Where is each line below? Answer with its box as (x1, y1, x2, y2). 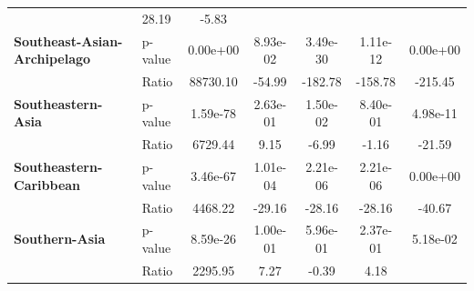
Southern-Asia (14, 229, 106, 248)
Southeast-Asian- (14, 31, 123, 50)
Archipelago (14, 49, 91, 68)
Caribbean (14, 175, 81, 194)
